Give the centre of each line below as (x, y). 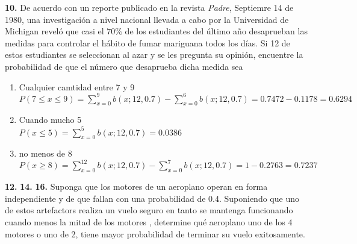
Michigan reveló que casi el (54, 31)
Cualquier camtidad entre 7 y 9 (77, 86)
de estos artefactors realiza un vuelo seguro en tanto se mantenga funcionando (149, 210)
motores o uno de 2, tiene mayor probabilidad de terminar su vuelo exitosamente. (155, 233)
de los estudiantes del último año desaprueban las (216, 31)
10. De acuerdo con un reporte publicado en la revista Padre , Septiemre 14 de (149, 7)
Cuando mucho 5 (50, 120)
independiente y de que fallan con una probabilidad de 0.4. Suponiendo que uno (152, 198)
